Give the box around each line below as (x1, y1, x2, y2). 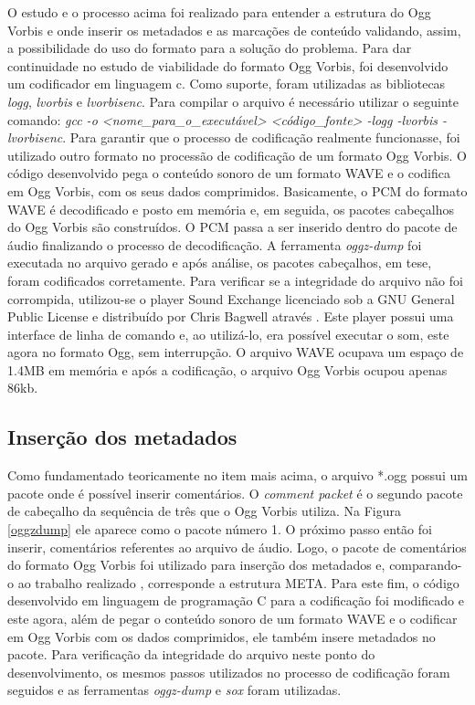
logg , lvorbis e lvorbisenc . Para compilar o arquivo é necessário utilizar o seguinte (7, 91, 459, 110)
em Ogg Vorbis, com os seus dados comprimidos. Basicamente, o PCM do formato (7, 181, 468, 200)
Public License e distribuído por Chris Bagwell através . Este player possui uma (7, 307, 454, 326)
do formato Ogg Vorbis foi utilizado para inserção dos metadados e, (7, 555, 385, 574)
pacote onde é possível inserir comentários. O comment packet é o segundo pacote (7, 483, 463, 502)
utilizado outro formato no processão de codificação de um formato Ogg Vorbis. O (7, 145, 467, 164)
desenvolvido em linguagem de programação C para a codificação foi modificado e (7, 591, 464, 610)
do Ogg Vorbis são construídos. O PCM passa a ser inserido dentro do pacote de (7, 217, 458, 237)
